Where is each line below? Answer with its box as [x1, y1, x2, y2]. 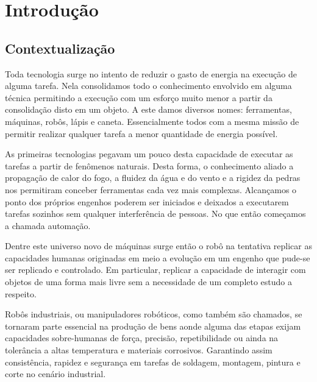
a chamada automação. [5, 219, 91, 232]
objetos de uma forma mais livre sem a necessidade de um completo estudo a [5, 275, 293, 288]
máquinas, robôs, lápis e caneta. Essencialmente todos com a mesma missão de [5, 115, 299, 127]
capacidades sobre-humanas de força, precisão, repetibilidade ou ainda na [5, 331, 279, 344]
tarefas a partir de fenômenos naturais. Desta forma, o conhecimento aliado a [5, 159, 294, 172]
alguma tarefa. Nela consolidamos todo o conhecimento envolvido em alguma [5, 79, 292, 92]
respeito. [5, 287, 37, 300]
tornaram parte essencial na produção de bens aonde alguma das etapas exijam [5, 319, 301, 332]
